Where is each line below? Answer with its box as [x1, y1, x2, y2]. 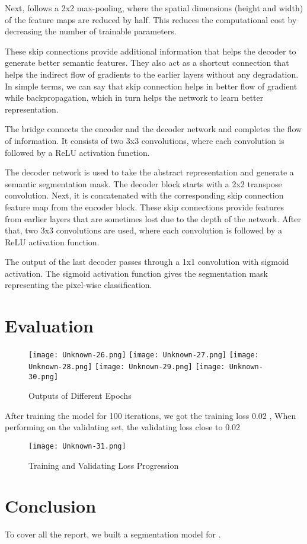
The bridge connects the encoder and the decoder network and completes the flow [5, 123, 302, 135]
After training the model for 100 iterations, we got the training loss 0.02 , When [5, 409, 296, 421]
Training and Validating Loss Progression [28, 459, 179, 471]
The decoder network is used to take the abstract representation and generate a [5, 166, 294, 178]
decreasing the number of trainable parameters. [5, 25, 177, 37]
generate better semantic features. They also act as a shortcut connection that [5, 56, 289, 69]
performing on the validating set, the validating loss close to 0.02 [5, 421, 241, 433]
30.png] [28, 372, 59, 381]
